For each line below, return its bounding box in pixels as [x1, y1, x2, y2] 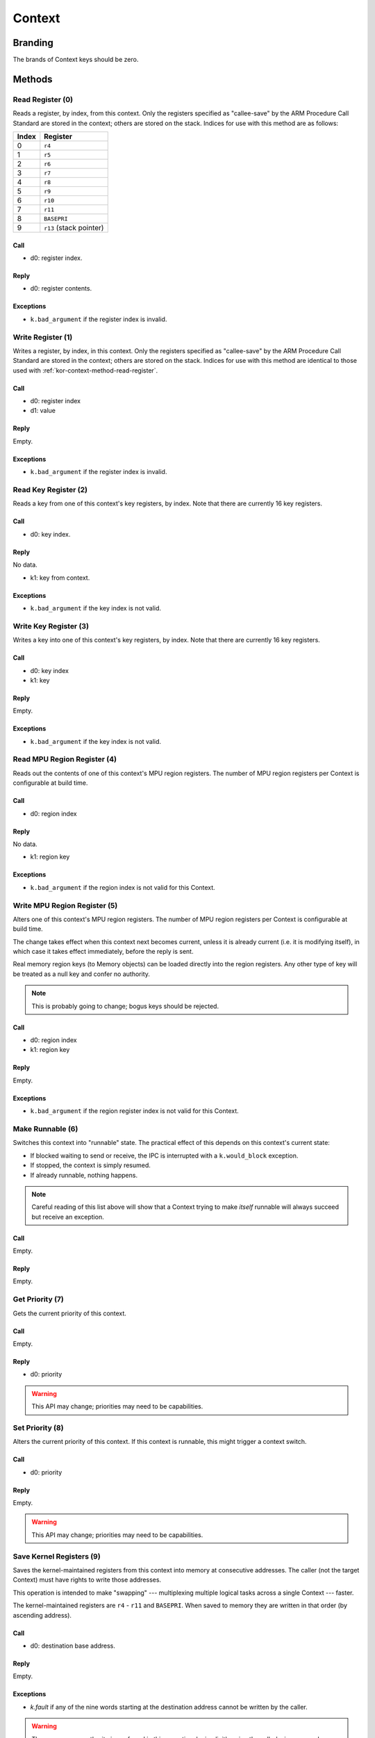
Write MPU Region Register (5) [12, 900, 118, 910]
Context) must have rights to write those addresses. [12, 1575, 162, 1584]
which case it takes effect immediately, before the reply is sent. [12, 948, 194, 956]
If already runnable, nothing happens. [30, 1171, 138, 1179]
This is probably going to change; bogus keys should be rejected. [31, 1002, 219, 1010]
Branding [12, 37, 53, 49]
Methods [12, 73, 53, 85]
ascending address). [12, 1611, 72, 1619]
